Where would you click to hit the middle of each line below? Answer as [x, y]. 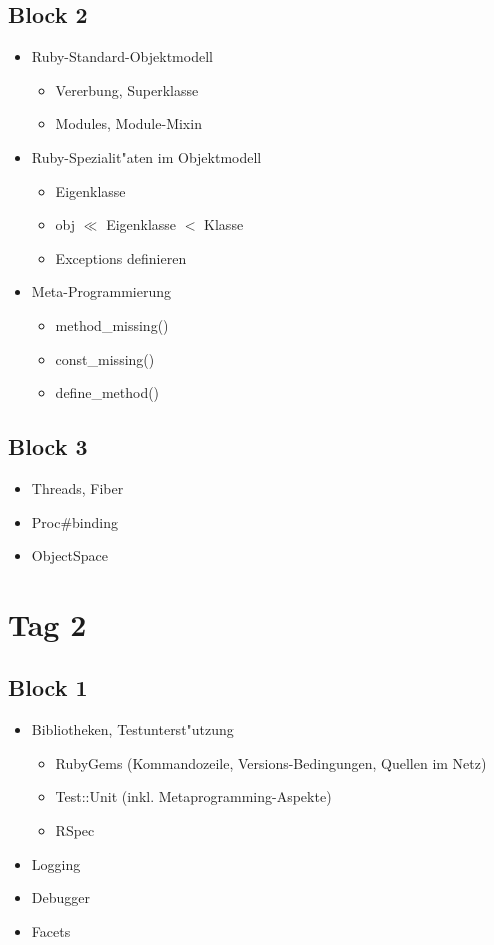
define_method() [107, 392]
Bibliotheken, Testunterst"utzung [132, 729]
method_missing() [112, 324]
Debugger [60, 897]
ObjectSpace [70, 555]
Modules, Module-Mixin [128, 123]
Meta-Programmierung [101, 291]
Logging [56, 863]
